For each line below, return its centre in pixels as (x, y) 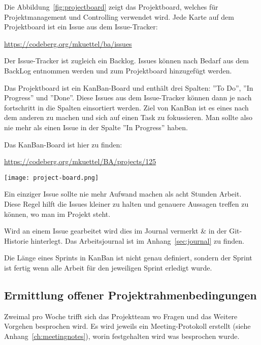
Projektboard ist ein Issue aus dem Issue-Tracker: (81, 27)
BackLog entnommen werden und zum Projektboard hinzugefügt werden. (118, 70)
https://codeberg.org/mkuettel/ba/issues (68, 43)
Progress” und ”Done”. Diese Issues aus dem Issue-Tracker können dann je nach (128, 98)
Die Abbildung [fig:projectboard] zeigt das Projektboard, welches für (111, 7)
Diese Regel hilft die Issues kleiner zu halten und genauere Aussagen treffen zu (126, 203)
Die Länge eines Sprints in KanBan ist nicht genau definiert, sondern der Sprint (128, 258)
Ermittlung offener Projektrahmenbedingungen (130, 295)
